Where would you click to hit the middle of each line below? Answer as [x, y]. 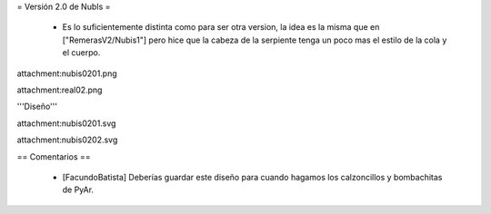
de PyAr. [78, 190]
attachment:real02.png [60, 90]
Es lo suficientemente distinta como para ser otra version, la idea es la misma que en [221, 27]
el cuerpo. [81, 53]
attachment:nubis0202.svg [67, 140]
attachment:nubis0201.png [67, 73]
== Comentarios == [54, 156]
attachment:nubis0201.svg [66, 123]
